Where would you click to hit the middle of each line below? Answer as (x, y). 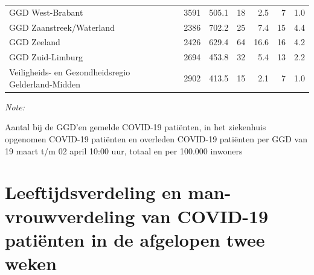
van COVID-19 (205, 216)
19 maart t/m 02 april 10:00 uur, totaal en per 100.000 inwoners (124, 150)
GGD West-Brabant (46, 12)
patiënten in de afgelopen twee (135, 239)
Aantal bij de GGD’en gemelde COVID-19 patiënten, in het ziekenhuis (136, 127)
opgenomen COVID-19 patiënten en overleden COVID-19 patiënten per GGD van (156, 139)
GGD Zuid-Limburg (46, 57)
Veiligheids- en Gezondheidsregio (70, 72)
